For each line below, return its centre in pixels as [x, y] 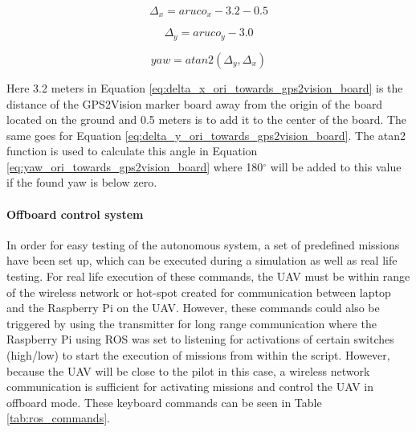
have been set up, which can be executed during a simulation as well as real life [202, 260]
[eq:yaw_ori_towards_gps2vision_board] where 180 [135, 166]
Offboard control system [75, 214]
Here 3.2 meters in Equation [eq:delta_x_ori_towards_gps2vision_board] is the [205, 87]
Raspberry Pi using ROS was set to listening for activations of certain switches [200, 339]
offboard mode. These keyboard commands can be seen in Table [164, 402]
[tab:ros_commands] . [58, 418]
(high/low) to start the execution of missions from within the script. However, [198, 355]
